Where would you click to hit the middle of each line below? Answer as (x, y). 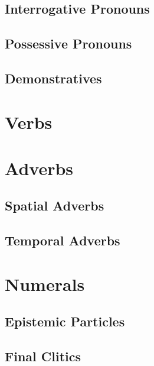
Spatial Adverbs (55, 205)
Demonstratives (53, 78)
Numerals (45, 284)
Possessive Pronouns (68, 43)
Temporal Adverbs (63, 240)
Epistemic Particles (65, 321)
